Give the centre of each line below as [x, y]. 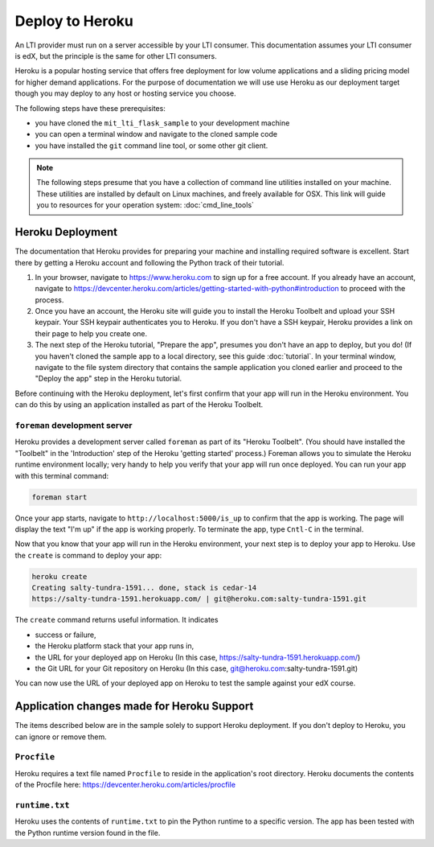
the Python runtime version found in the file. [88, 833]
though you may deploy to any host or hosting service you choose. [125, 93]
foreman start [59, 497]
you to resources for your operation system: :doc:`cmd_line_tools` [145, 205]
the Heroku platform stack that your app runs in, [115, 646]
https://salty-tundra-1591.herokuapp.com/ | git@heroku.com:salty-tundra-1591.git [199, 599]
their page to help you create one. [91, 333]
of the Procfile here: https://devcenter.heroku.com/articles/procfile [125, 785]
